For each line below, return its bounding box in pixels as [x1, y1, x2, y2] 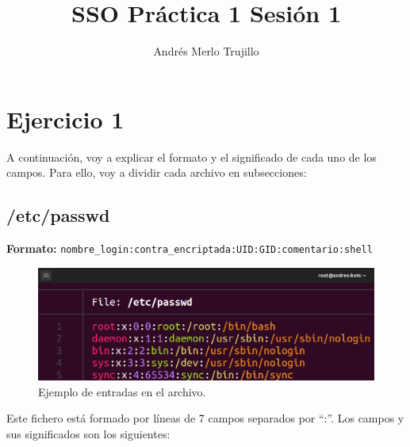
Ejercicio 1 [6, 102, 125, 135]
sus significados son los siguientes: [6, 425, 171, 441]
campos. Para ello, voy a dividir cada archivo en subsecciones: [6, 164, 307, 181]
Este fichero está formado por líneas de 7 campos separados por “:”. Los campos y [6, 410, 404, 426]
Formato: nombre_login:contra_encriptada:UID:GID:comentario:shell [6, 240, 373, 257]
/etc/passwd [6, 203, 110, 227]
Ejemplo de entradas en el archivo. [38, 383, 206, 399]
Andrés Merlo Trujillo [153, 43, 259, 59]
